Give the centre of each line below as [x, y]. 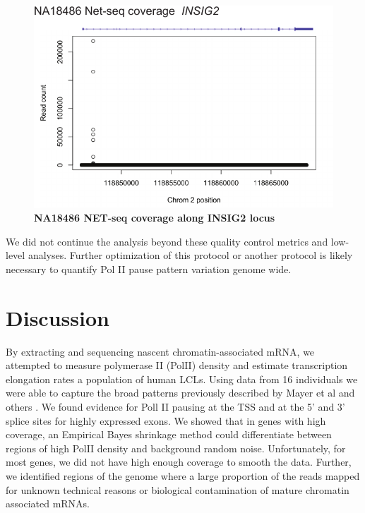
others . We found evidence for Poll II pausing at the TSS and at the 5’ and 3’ [175, 407]
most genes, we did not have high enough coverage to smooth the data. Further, [179, 462]
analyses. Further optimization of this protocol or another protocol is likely [190, 255]
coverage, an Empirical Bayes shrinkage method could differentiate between [169, 434]
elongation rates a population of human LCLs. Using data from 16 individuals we [182, 379]
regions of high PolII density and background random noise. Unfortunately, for [176, 448]
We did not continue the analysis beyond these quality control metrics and [167, 241]
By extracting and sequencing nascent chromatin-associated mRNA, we [160, 351]
